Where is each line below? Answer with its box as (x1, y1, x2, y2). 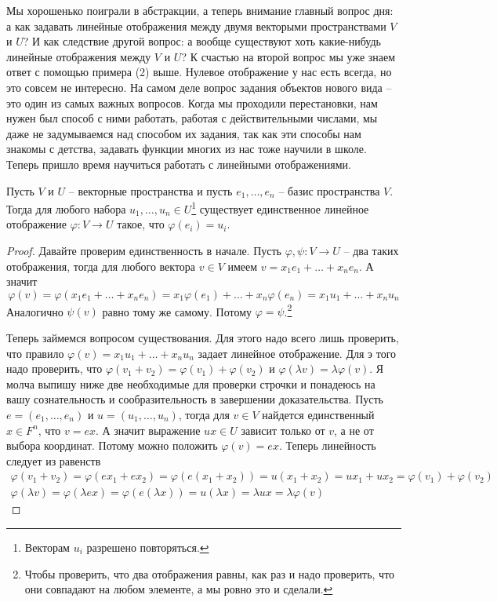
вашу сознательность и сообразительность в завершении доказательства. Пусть (6, 391, 383, 407)
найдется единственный (262, 406, 375, 422)
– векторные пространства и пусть (68, 182, 233, 199)
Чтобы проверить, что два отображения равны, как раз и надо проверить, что (24, 565, 395, 582)
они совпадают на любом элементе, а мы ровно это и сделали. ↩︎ (24, 581, 333, 597)
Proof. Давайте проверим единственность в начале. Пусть (6, 242, 281, 258)
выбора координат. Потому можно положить (6, 437, 218, 454)
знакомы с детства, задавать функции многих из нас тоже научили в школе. (6, 140, 367, 157)
